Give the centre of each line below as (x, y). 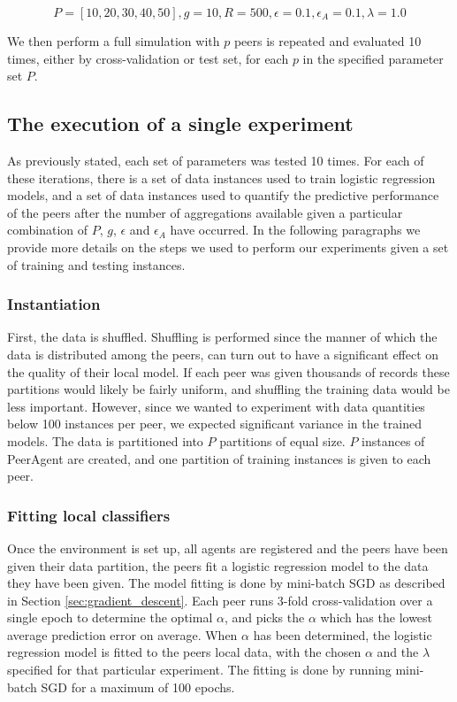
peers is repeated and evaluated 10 (328, 41)
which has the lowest (377, 617)
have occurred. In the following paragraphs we (295, 230)
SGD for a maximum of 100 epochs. (138, 687)
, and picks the (264, 617)
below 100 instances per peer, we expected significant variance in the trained (214, 424)
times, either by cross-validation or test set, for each (148, 58)
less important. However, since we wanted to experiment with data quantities (216, 406)
